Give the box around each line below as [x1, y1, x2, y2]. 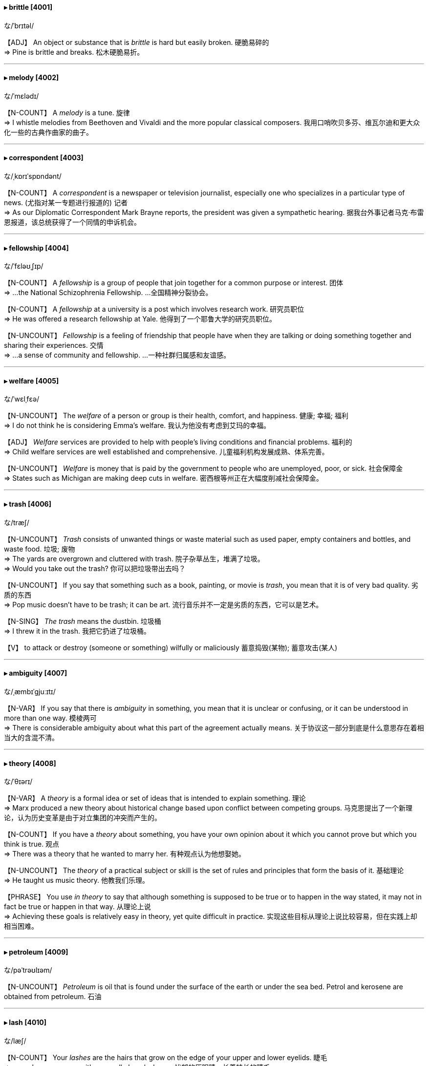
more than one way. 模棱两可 [4, 713, 97, 722]
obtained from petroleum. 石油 [4, 992, 102, 1001]
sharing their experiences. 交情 [4, 341, 104, 350]
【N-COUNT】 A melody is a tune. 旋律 [4, 108, 130, 117]
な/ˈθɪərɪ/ [4, 777, 33, 786]
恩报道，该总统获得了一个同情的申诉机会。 [4, 218, 141, 227]
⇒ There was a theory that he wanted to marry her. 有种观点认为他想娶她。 [4, 850, 245, 858]
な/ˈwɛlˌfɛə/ [4, 395, 40, 404]
